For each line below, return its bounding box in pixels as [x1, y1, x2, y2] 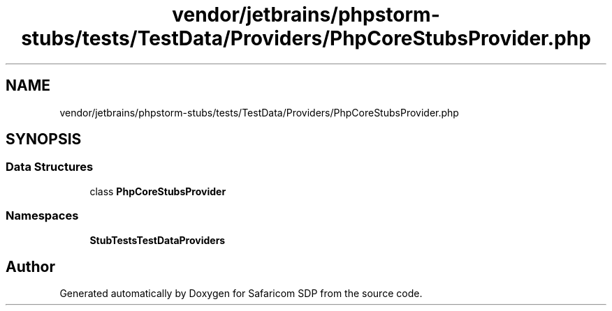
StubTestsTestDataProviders [89, 234, 226, 246]
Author [6, 257, 55, 275]
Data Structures [6, 160, 94, 174]
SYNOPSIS [6, 130, 82, 149]
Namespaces [6, 208, 79, 223]
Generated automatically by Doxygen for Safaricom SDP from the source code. [59, 287, 423, 300]
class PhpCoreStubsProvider [89, 185, 226, 197]
